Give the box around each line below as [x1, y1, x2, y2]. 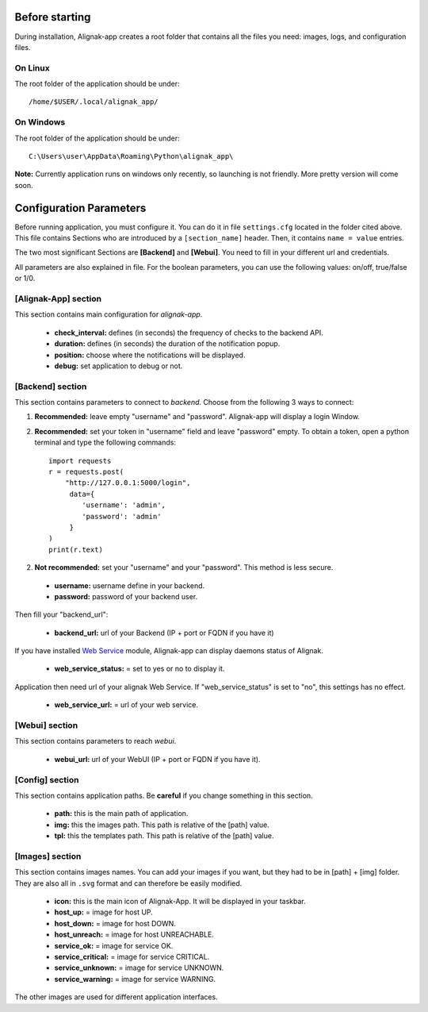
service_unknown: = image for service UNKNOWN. [54, 963, 224, 972]
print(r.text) [48, 544, 103, 554]
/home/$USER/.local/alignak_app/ [29, 98, 159, 106]
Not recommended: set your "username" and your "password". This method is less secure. [34, 563, 334, 572]
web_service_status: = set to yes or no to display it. [54, 664, 225, 674]
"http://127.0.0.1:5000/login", [64, 479, 191, 487]
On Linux [14, 62, 51, 73]
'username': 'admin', [82, 501, 166, 510]
